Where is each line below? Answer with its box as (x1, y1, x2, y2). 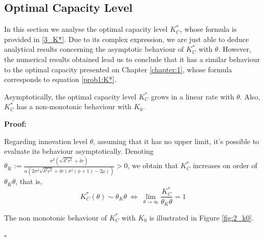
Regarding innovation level (4, 135, 87, 146)
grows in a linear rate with (151, 91, 234, 102)
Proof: (4, 118, 27, 129)
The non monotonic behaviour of (4, 212, 107, 223)
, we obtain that (127, 160, 178, 171)
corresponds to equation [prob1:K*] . (4, 74, 117, 85)
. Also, (239, 91, 260, 102)
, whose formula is (180, 24, 237, 34)
